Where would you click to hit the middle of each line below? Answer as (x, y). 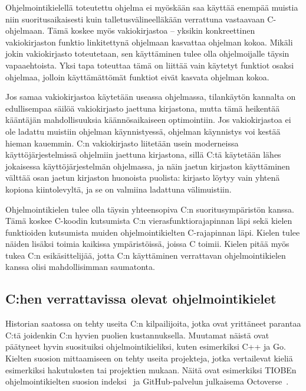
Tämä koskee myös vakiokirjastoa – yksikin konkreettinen (151, 30)
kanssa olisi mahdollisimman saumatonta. (80, 267)
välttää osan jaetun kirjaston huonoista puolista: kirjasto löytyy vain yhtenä (143, 177)
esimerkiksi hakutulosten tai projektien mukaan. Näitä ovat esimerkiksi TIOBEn (151, 369)
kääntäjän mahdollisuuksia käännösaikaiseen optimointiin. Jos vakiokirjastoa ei (148, 120)
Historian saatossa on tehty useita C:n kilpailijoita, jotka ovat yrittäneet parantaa (153, 323)
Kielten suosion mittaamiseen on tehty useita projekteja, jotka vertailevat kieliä (149, 358)
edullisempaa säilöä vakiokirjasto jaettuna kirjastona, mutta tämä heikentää (143, 108)
